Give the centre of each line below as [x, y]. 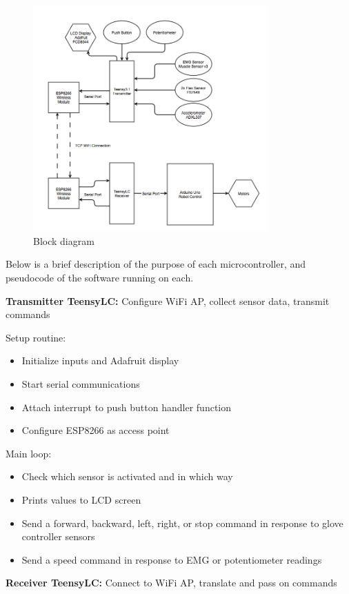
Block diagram [64, 240]
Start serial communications [81, 383]
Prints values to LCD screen [81, 499]
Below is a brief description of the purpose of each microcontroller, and [156, 264]
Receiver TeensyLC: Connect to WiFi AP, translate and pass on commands [171, 583]
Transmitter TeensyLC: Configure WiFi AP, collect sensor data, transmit [168, 300]
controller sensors [58, 536]
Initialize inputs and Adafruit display [100, 360]
